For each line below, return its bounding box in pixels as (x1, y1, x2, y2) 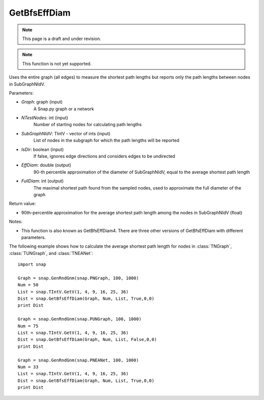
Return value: (9, 201, 36, 207)
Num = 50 (18, 282, 39, 288)
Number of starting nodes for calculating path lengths (33, 122, 142, 127)
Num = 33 (18, 364, 39, 370)
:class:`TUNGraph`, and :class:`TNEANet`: (9, 250, 93, 256)
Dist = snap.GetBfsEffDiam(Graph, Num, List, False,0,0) (18, 337, 157, 342)
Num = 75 (18, 323, 39, 329)
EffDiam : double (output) (21, 162, 71, 168)
